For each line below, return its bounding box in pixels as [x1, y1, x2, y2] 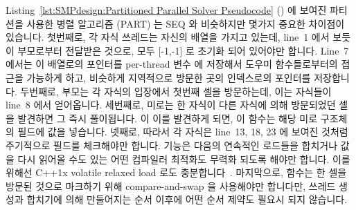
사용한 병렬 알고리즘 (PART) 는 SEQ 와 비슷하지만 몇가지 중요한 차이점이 [26, 16, 345, 30]
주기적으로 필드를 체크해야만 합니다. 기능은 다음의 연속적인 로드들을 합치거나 [6, 137, 338, 152]
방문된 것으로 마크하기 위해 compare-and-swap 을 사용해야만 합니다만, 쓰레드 [6, 178, 336, 193]
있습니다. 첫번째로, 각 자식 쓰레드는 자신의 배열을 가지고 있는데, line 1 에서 [6, 30, 330, 44]
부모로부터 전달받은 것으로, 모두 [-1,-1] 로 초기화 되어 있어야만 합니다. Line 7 [17, 43, 349, 57]
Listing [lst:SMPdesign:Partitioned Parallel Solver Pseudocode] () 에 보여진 [6, 3, 327, 17]
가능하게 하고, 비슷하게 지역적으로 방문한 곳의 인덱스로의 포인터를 [26, 70, 311, 84]
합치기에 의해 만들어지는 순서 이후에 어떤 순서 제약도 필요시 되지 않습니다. [26, 192, 348, 207]
